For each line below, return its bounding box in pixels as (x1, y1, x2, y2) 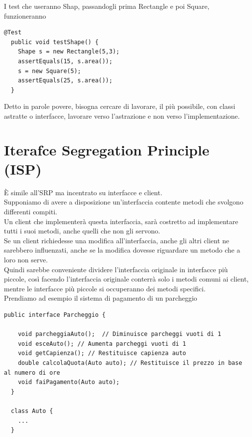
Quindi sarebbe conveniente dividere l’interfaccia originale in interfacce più (4, 264, 228, 274)
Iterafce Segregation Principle (4, 139, 209, 159)
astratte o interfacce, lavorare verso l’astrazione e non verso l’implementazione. (4, 110, 240, 121)
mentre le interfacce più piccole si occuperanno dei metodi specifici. (4, 283, 206, 293)
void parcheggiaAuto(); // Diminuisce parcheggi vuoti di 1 (18, 331, 221, 338)
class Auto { (11, 407, 53, 414)
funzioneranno (4, 10, 46, 21)
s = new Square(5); (18, 67, 81, 75)
